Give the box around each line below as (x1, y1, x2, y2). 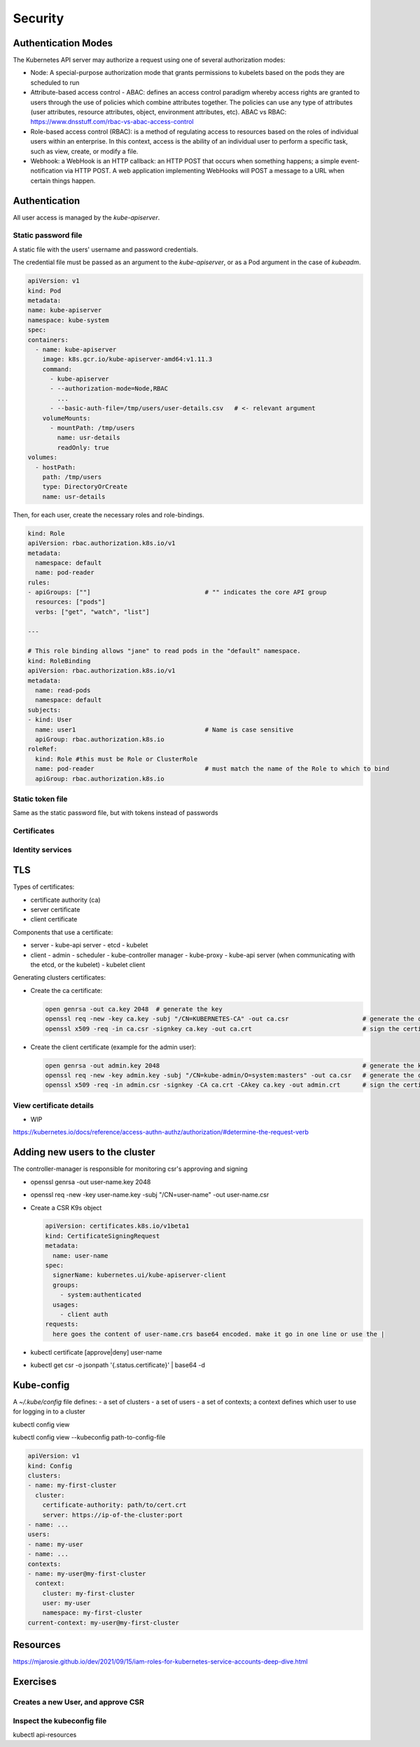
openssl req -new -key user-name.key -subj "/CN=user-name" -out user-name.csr (30, 1191, 269, 1199)
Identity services (13, 844, 72, 854)
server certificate (30, 905, 80, 914)
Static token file (13, 794, 68, 804)
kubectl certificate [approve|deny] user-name (30, 1348, 162, 1356)
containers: (27, 336, 69, 343)
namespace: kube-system (27, 316, 110, 324)
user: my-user (42, 1599, 91, 1608)
